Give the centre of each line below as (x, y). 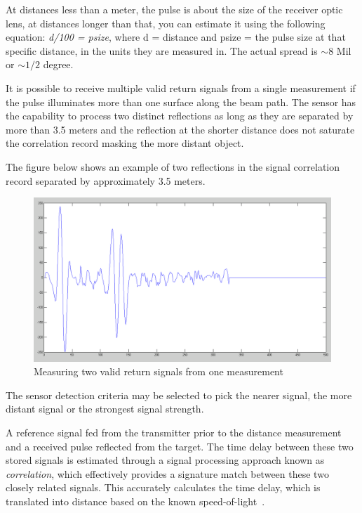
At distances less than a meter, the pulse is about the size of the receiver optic (174, 9)
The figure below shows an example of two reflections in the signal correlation (173, 166)
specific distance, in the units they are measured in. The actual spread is (162, 50)
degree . (58, 64)
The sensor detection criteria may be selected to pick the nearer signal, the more (179, 395)
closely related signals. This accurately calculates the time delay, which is (163, 487)
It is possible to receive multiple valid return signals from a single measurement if (181, 87)
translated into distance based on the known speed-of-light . (135, 501)
